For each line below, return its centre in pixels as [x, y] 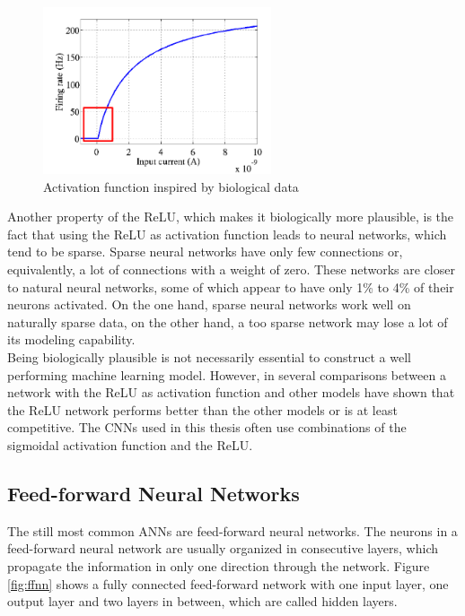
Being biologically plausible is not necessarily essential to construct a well [209, 357]
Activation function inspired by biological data [171, 186]
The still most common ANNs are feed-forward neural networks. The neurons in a [232, 530]
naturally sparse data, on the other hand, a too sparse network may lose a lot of [228, 321]
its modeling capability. [71, 339]
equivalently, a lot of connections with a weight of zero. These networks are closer [231, 269]
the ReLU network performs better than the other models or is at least [202, 409]
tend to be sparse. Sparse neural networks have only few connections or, [205, 252]
